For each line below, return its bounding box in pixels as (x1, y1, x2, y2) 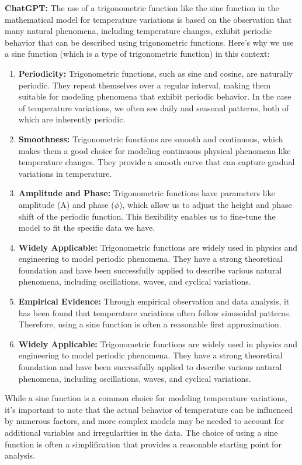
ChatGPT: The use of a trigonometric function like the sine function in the (5, 2, 279, 13)
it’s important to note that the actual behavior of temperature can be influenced (5, 403, 293, 415)
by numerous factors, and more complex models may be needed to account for (5, 415, 284, 427)
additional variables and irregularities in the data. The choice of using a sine (5, 426, 278, 438)
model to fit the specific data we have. (18, 221, 155, 234)
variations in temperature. (18, 167, 112, 179)
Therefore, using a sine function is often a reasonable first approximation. (18, 318, 282, 330)
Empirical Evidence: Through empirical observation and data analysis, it (18, 295, 290, 307)
